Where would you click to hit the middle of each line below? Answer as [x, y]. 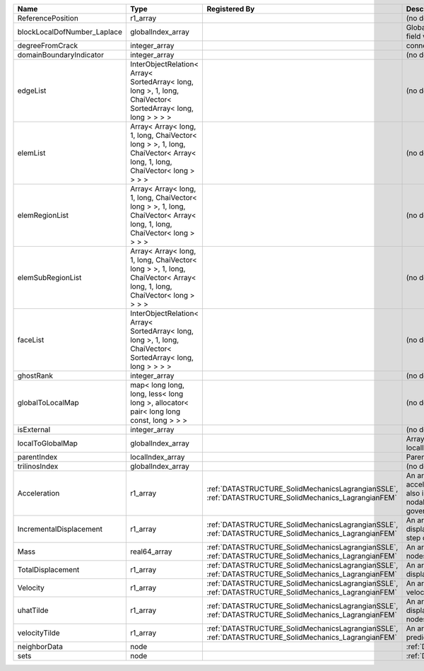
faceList [31, 340]
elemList [31, 153]
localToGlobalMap [47, 443]
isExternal [34, 430]
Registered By [231, 9]
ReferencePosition [48, 18]
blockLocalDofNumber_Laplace [70, 32]
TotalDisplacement [48, 570]
